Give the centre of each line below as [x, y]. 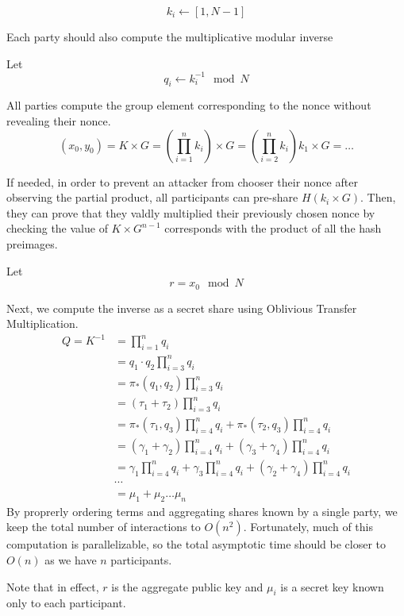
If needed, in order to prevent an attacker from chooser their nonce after [182, 181]
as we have [71, 560]
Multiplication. [42, 323]
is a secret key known [332, 586]
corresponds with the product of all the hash [273, 228]
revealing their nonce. [59, 121]
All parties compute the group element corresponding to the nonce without [189, 105]
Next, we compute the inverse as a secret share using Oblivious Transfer [182, 308]
